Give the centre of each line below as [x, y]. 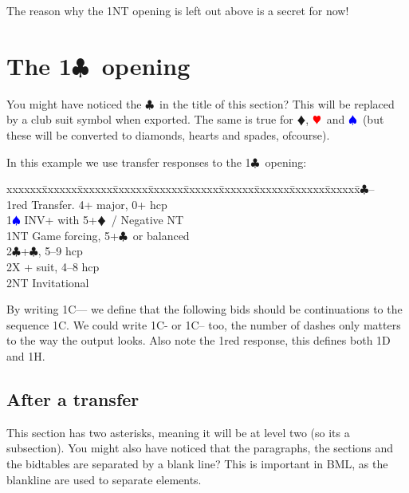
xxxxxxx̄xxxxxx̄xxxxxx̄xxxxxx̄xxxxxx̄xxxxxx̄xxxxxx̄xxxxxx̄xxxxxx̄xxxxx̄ [183, 189]
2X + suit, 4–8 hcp [53, 267]
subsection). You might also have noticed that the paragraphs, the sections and [200, 448]
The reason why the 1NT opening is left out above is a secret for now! [178, 10]
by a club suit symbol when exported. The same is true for [150, 119]
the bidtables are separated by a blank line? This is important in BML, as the [197, 464]
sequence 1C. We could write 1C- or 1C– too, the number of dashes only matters [204, 324]
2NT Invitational [48, 282]
